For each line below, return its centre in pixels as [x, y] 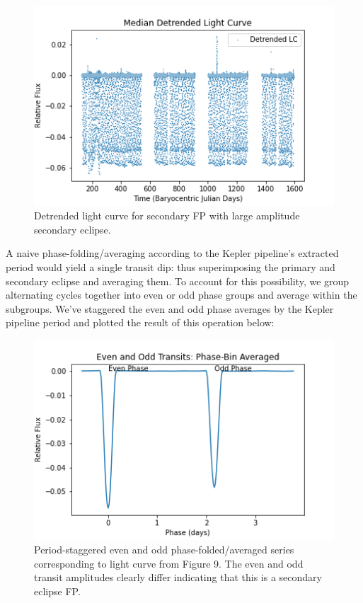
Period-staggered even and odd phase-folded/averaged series [164, 550]
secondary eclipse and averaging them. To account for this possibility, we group [178, 281]
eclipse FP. [57, 591]
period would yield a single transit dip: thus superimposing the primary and [171, 267]
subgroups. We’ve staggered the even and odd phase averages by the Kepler [170, 308]
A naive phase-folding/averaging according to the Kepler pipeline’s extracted [172, 253]
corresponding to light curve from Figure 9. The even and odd [169, 563]
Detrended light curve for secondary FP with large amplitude [167, 216]
